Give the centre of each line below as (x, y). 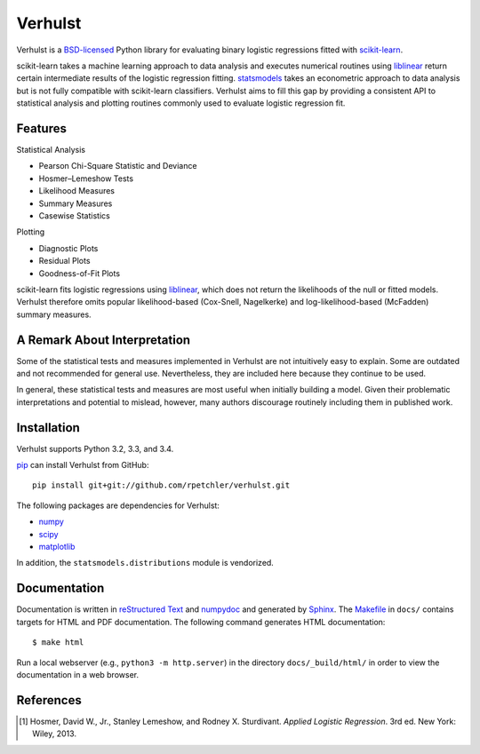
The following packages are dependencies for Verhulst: (118, 505)
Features (41, 128)
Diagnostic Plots (68, 248)
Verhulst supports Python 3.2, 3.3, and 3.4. (95, 448)
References (49, 700)
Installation (48, 428)
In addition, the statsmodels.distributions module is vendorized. (145, 563)
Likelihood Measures (77, 191)
